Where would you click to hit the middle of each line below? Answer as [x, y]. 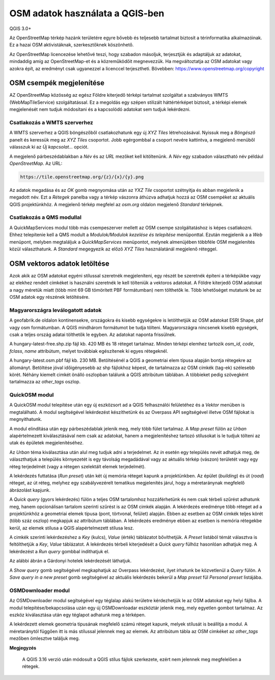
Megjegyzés [23, 648]
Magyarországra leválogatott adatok [56, 310]
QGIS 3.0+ [20, 29]
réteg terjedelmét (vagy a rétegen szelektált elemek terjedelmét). [78, 466]
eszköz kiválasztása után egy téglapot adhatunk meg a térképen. [78, 615]
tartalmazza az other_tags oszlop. [45, 382]
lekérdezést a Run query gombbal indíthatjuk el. [59, 551]
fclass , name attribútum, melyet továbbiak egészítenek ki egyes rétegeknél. [89, 351]
